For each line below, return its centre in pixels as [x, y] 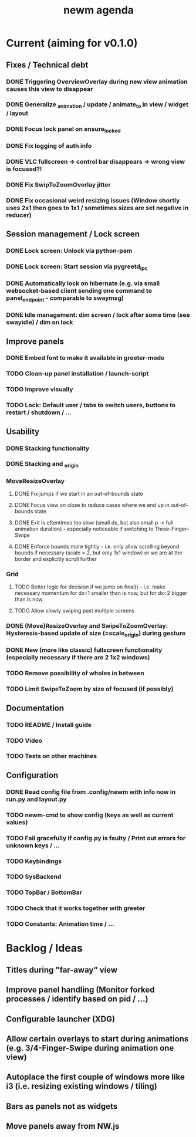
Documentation [35, 708]
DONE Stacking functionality [48, 448]
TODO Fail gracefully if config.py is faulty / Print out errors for [96, 838]
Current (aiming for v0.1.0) [72, 43]
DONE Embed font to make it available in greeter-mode [85, 358]
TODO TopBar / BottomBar [44, 892]
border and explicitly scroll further [56, 559]
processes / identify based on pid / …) [77, 999]
